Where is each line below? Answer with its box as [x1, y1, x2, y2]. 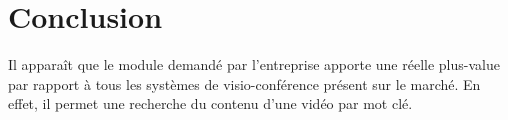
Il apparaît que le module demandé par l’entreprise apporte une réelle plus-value [8, 54, 500, 75]
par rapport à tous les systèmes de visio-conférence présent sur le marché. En [8, 73, 481, 94]
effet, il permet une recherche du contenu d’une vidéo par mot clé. [8, 93, 413, 114]
